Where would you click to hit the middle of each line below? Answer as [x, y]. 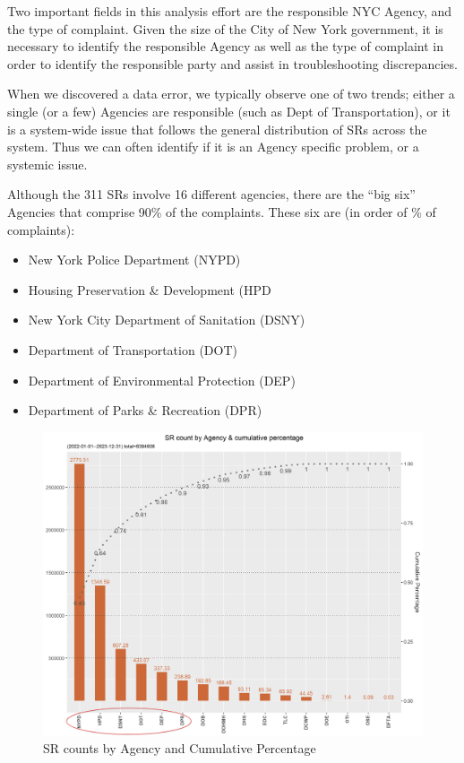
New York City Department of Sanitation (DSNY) [167, 320]
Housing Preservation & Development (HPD [150, 289]
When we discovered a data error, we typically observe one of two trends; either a [231, 94]
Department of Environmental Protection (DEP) [162, 380]
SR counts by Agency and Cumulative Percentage [180, 748]
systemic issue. [47, 164]
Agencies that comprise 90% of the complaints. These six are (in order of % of [222, 211]
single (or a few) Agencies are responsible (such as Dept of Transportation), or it [229, 111]
